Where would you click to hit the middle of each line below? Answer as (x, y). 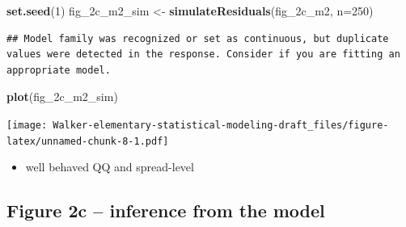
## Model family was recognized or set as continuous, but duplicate (198, 38)
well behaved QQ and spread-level (110, 167)
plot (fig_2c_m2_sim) (62, 97)
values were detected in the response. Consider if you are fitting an (203, 55)
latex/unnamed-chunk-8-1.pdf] (88, 141)
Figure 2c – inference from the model (166, 210)
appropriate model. (59, 70)
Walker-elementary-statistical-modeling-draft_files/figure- (221, 125)
